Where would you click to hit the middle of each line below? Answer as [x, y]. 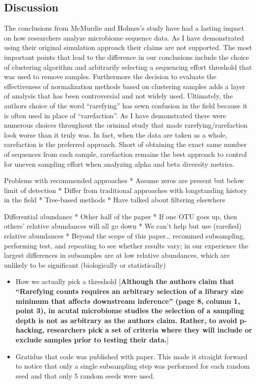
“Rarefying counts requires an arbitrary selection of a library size [129, 291]
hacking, [30, 330]
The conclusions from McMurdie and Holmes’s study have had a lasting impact [124, 28]
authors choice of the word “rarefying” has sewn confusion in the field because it [126, 105]
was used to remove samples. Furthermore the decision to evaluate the [110, 76]
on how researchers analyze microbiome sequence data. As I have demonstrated [124, 37]
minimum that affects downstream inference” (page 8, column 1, [128, 301]
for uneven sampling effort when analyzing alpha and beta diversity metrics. [119, 164]
